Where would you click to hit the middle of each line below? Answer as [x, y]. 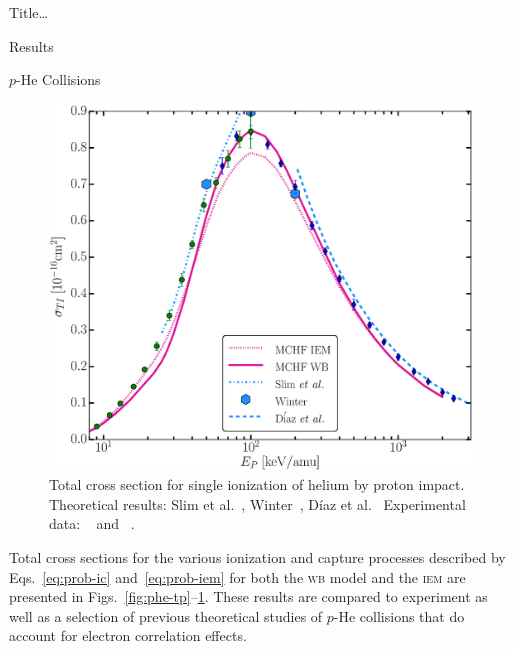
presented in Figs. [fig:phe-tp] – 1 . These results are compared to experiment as [248, 596]
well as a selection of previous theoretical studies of [166, 615]
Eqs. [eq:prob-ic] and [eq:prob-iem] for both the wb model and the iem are [237, 576]
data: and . [92, 523]
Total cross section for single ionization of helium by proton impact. [257, 484]
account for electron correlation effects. [128, 635]
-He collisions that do [399, 615]
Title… [28, 12]
